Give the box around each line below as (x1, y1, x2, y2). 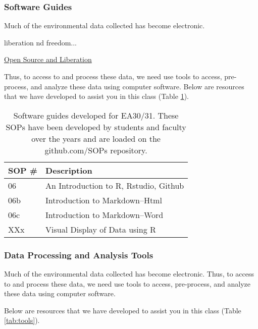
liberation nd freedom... (4, 37, 77, 47)
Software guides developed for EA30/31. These (13, 109, 179, 121)
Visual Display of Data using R (45, 223, 156, 235)
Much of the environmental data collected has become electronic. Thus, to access (4, 268, 254, 279)
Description (45, 164, 92, 176)
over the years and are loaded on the (31, 132, 161, 144)
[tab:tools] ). (4, 315, 40, 325)
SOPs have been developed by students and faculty (6, 121, 186, 133)
